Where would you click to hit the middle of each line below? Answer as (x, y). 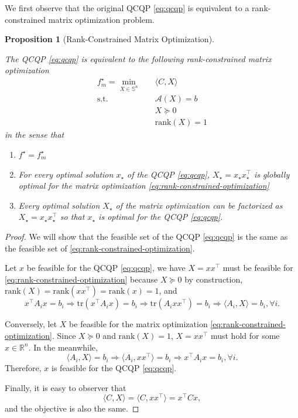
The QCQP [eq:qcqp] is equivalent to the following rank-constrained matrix (138, 58)
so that (72, 217)
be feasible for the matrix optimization (138, 324)
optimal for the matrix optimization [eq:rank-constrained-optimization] (144, 186)
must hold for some (245, 335)
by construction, (214, 279)
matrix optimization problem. (101, 19)
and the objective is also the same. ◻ (72, 408)
